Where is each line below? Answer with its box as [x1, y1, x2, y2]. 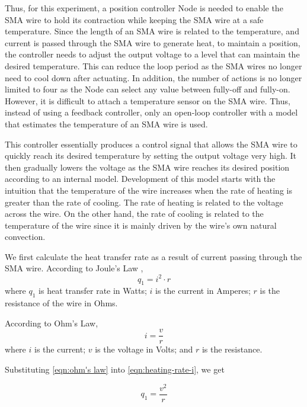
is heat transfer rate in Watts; [39, 284, 147, 297]
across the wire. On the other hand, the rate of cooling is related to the [5, 207, 264, 220]
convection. [5, 230, 46, 243]
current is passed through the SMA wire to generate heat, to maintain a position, [5, 36, 300, 49]
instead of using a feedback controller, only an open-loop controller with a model [5, 106, 298, 118]
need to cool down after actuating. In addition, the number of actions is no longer [5, 71, 302, 84]
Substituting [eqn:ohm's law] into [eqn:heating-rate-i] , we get [5, 363, 225, 375]
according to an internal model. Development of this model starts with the [5, 172, 276, 185]
